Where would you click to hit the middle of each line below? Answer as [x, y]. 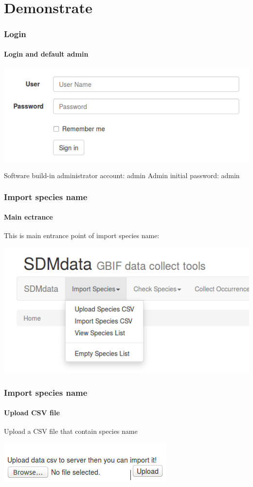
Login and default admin [46, 53]
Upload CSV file [32, 412]
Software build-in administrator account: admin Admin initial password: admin [122, 175]
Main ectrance [28, 216]
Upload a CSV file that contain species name [71, 431]
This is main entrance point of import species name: [82, 235]
